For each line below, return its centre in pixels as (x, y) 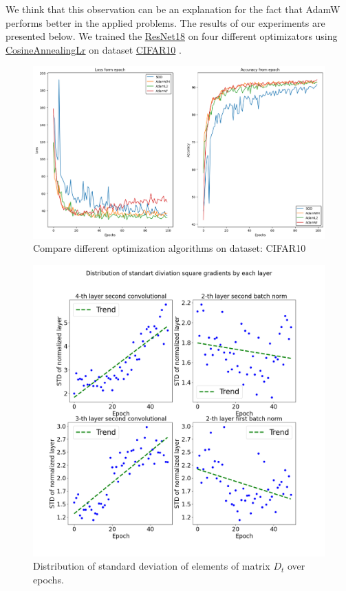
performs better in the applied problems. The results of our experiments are (165, 22)
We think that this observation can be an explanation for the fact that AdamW (173, 9)
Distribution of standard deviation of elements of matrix (152, 566)
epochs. (48, 580)
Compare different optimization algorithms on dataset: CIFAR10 (170, 248)
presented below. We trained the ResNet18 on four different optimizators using (172, 36)
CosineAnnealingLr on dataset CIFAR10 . (94, 49)
